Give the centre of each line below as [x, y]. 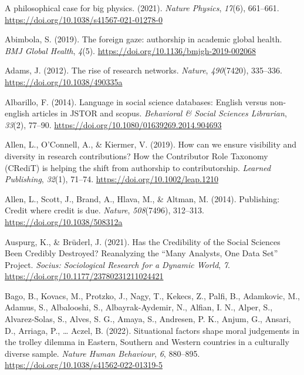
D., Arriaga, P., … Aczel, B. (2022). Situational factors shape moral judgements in [152, 330]
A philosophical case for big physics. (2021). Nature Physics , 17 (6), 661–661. [142, 8]
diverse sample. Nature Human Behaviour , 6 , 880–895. [102, 353]
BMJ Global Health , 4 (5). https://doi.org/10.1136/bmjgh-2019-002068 [130, 50]
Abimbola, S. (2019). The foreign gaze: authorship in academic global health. [143, 39]
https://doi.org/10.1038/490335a [64, 81]
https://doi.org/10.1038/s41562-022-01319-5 [84, 365]
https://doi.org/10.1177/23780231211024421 [84, 276]
